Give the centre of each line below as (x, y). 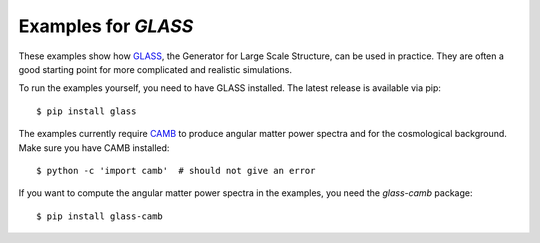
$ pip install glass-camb (100, 216)
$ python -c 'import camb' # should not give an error (176, 170)
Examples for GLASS (106, 26)
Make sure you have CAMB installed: (94, 147)
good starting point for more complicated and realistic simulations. (155, 69)
